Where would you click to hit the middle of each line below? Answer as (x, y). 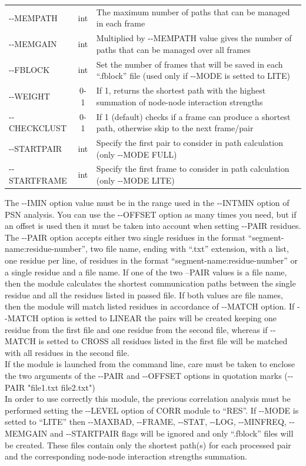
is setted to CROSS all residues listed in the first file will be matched (163, 341)
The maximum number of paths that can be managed (193, 11)
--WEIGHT (29, 96)
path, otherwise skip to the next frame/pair (175, 128)
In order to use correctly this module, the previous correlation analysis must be (148, 399)
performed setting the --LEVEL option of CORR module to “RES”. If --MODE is (152, 410)
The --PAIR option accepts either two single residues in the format (125, 237)
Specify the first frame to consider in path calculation (193, 169)
